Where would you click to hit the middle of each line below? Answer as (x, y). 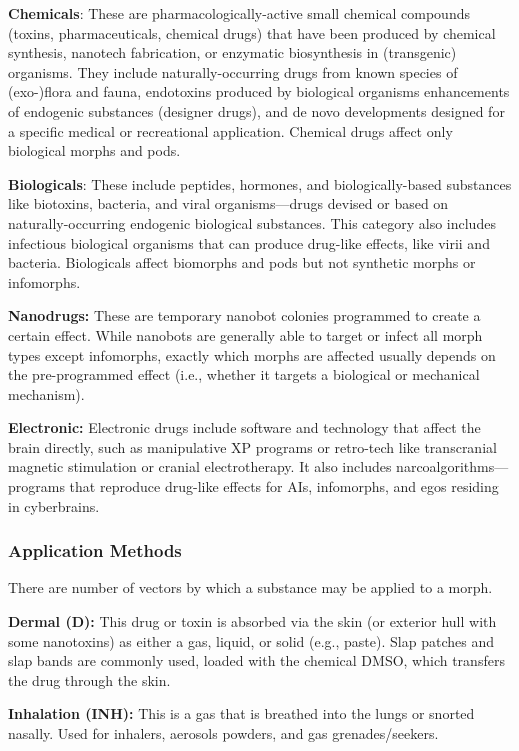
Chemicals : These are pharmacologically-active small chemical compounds (239, 13)
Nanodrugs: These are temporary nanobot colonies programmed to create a (244, 315)
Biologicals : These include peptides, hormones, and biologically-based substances (260, 183)
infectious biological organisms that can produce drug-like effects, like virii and (249, 242)
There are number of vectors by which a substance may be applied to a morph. (250, 587)
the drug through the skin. (89, 679)
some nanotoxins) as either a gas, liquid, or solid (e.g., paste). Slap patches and (251, 640)
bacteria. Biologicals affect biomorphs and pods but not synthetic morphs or (242, 262)
